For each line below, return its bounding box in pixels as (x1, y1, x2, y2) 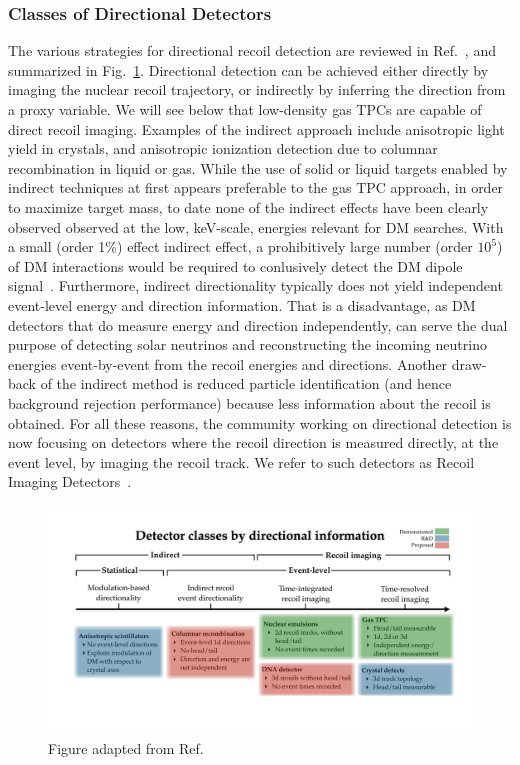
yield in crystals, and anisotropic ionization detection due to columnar (8, 138, 438, 159)
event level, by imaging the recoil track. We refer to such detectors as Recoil (8, 451, 475, 472)
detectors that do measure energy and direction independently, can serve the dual (8, 314, 508, 335)
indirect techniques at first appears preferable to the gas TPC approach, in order (8, 177, 504, 198)
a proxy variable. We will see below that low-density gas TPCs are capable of (8, 99, 482, 119)
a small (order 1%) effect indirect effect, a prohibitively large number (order (8, 236, 473, 257)
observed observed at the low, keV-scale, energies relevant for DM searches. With (8, 216, 504, 237)
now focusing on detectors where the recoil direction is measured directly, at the (8, 432, 499, 453)
